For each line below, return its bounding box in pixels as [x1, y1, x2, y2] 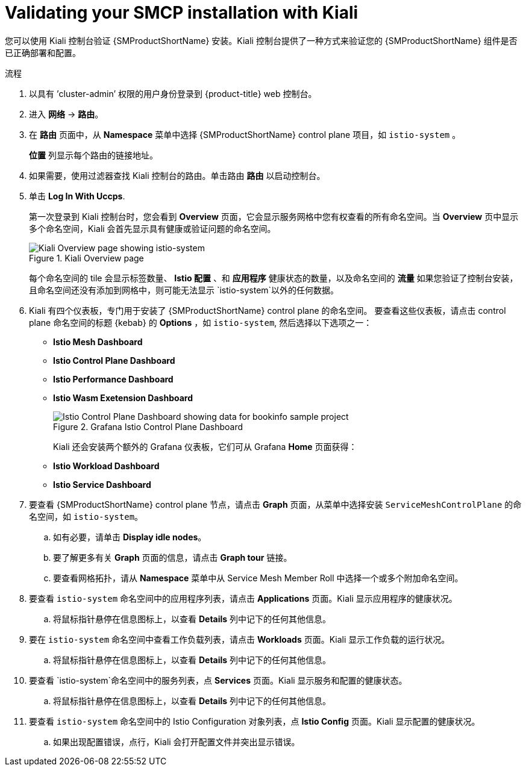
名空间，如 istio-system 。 [29, 511, 143, 522]
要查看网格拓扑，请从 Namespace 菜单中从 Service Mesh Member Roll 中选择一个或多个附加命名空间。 [53, 572, 463, 583]
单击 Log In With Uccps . [29, 190, 125, 201]
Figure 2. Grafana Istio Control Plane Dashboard [53, 421, 243, 432]
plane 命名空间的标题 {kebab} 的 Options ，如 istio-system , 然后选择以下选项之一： [29, 317, 372, 328]
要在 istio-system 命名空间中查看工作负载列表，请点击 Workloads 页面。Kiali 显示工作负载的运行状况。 [29, 634, 450, 645]
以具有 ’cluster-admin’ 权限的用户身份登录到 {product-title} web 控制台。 [29, 88, 317, 99]
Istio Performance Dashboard [53, 373, 174, 384]
